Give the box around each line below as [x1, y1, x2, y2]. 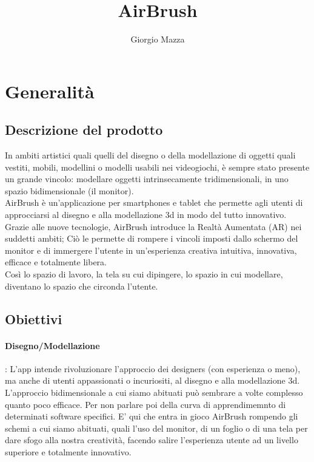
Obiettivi [5, 309, 62, 328]
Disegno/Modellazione [5, 339, 100, 352]
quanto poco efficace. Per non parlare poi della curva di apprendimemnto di [5, 398, 286, 410]
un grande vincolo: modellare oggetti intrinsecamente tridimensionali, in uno [5, 172, 289, 185]
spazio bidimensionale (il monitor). [5, 184, 134, 197]
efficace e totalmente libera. [5, 256, 107, 268]
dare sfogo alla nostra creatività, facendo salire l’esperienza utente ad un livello [5, 433, 298, 446]
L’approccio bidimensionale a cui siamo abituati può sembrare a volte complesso [5, 386, 303, 398]
